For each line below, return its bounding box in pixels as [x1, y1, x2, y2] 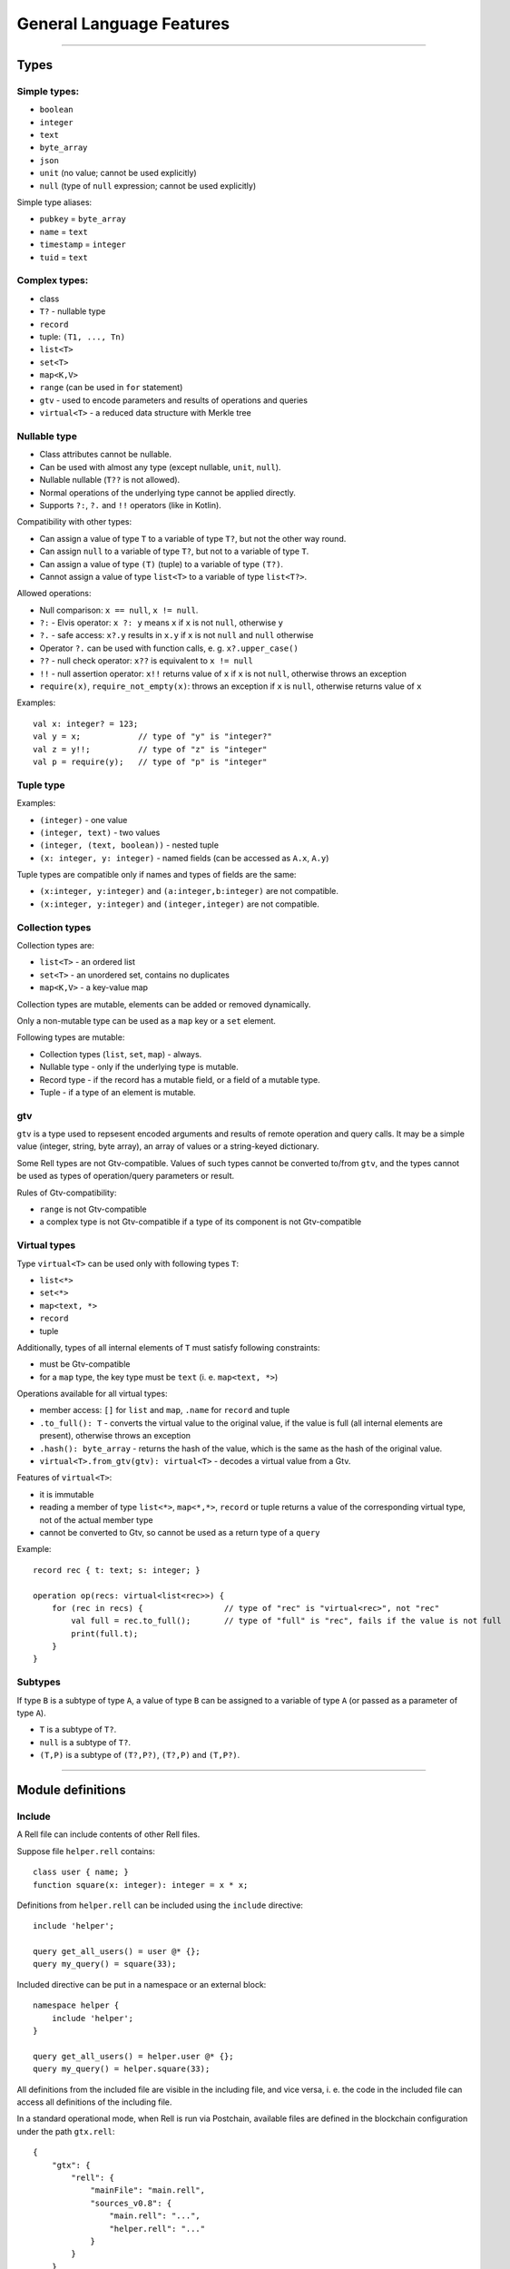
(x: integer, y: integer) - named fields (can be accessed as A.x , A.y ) [39, 852, 329, 863]
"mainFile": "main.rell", [90, 2186, 206, 2195]
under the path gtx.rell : [16, 2126, 115, 2136]
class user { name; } [33, 1867, 129, 1878]
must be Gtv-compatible [39, 1359, 131, 1370]
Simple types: [16, 84, 80, 97]
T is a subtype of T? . [39, 1724, 117, 1735]
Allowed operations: [16, 588, 92, 599]
